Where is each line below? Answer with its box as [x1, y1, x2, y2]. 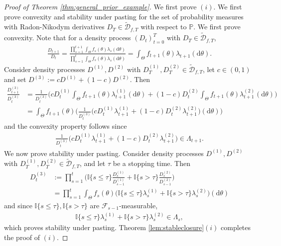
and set [4, 74, 26, 84]
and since [4, 200, 32, 211]
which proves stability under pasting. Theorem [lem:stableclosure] [4, 222, 204, 233]
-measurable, [119, 200, 158, 211]
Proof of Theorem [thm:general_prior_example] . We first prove [4, 1, 197, 11]
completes [221, 222, 251, 233]
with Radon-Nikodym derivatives [4, 21, 105, 32]
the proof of [4, 232, 40, 242]
